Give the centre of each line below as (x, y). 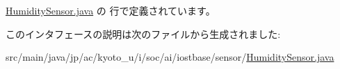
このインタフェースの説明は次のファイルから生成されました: (143, 33)
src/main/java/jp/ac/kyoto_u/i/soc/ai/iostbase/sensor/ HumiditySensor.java (170, 57)
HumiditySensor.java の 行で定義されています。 (111, 10)
